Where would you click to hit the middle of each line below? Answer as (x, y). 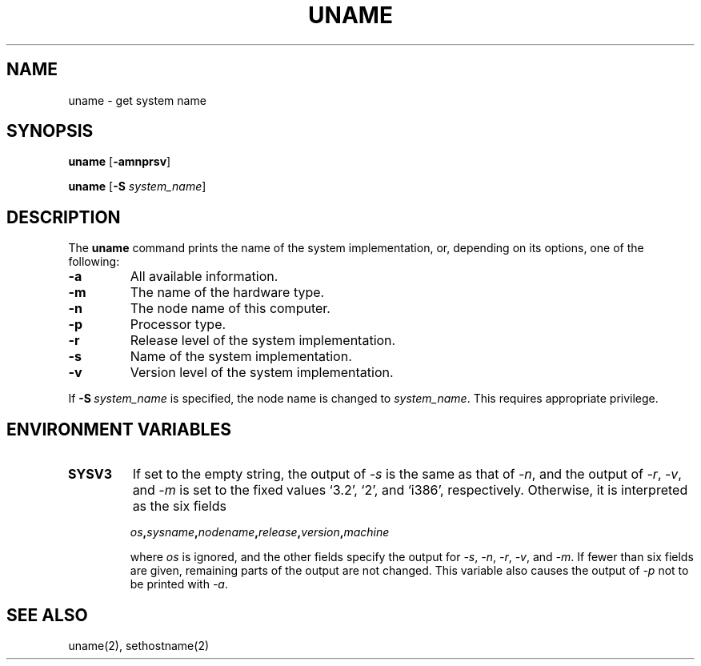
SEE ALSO (47, 615)
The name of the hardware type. (227, 293)
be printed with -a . (179, 584)
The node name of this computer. (230, 309)
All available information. (204, 277)
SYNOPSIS (50, 131)
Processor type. (178, 325)
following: (94, 262)
